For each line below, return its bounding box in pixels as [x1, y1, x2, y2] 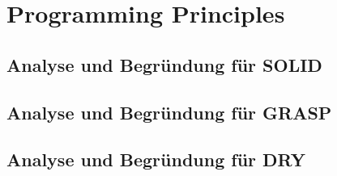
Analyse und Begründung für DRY [6, 147, 305, 172]
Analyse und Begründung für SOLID [6, 52, 322, 77]
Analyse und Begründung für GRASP [6, 99, 332, 124]
